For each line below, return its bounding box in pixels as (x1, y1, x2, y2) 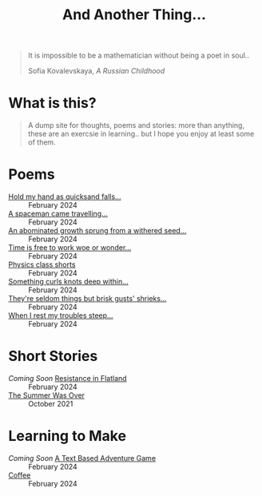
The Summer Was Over (8, 391, 85, 400)
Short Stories (8, 347, 98, 365)
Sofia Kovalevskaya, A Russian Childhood (27, 66, 165, 76)
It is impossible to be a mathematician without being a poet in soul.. (27, 50, 250, 61)
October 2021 (28, 399, 73, 408)
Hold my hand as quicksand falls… (8, 192, 121, 201)
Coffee (8, 470, 31, 480)
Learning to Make (8, 427, 126, 445)
